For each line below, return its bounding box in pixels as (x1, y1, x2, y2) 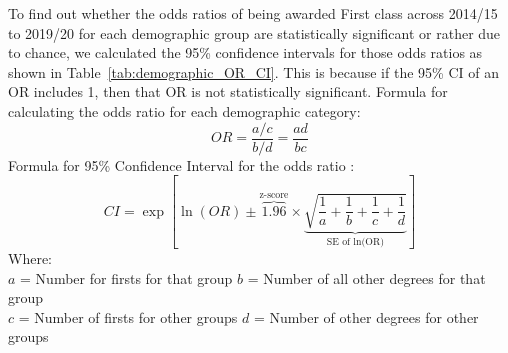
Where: (8, 247, 52, 268)
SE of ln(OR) (326, 237, 384, 248)
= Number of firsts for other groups (18, 306, 238, 327)
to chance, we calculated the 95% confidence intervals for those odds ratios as (8, 42, 483, 63)
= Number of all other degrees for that (247, 267, 486, 288)
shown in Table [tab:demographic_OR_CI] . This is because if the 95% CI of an (8, 61, 499, 82)
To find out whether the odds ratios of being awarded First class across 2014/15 (8, 3, 498, 23)
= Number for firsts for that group (20, 267, 233, 288)
